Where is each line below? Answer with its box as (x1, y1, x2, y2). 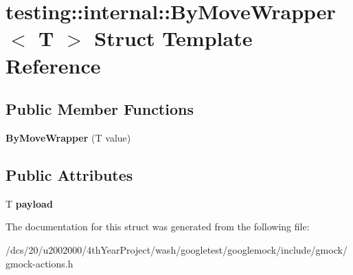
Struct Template (94, 24, 253, 52)
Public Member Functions (5, 98, 194, 120)
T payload (5, 196, 53, 210)
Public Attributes (5, 164, 133, 185)
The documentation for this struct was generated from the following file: (5, 219, 310, 234)
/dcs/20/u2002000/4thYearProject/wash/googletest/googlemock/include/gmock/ (5, 242, 348, 256)
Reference (5, 51, 101, 79)
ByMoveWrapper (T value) (5, 130, 131, 144)
